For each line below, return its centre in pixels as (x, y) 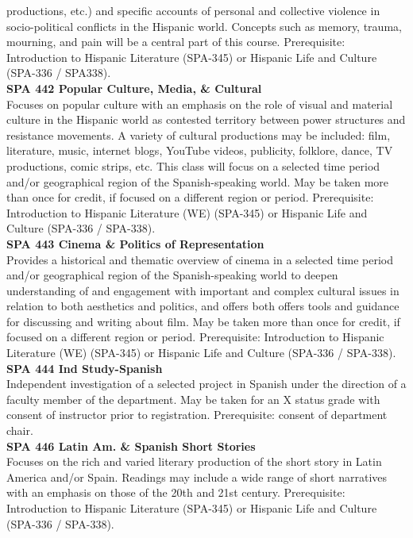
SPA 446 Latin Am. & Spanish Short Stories (131, 446)
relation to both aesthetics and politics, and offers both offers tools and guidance (203, 306)
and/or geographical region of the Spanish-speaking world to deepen (172, 275)
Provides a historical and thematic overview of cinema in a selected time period (200, 259)
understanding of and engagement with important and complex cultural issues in (203, 290)
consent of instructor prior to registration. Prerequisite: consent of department (197, 415)
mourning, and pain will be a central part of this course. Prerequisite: (176, 42)
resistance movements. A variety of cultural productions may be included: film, (199, 134)
